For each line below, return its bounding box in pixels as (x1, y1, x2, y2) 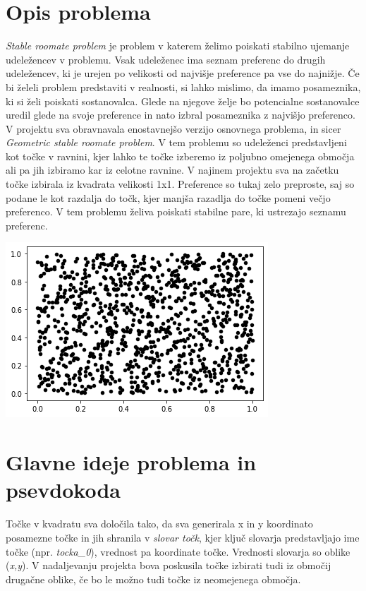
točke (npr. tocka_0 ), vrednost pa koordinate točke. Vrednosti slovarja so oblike (6, 544, 350, 559)
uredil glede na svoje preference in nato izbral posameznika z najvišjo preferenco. (6, 107, 355, 122)
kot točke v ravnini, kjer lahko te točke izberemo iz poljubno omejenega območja (6, 148, 355, 163)
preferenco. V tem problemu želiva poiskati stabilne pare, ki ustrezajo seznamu (6, 204, 346, 219)
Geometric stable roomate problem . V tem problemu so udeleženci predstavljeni (6, 135, 347, 150)
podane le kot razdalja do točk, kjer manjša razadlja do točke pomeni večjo (6, 190, 331, 205)
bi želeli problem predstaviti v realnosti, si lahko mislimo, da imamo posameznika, (6, 79, 361, 94)
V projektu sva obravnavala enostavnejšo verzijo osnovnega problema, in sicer (6, 121, 341, 136)
